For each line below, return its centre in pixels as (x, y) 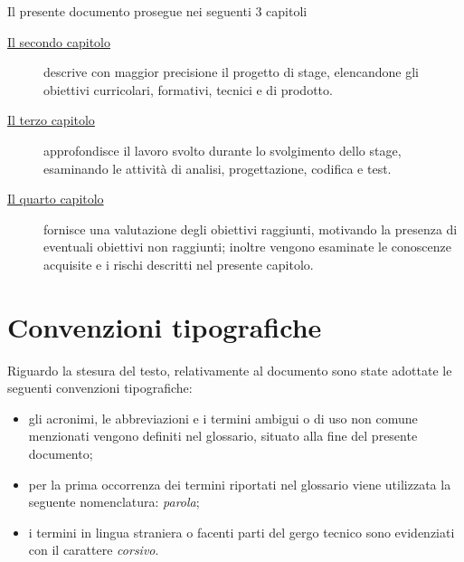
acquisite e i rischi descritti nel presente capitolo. (179, 264)
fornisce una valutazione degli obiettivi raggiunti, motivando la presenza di (251, 229)
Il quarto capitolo (56, 199)
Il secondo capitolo (59, 41)
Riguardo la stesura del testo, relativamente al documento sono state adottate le (230, 370)
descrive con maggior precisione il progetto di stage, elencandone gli (231, 72)
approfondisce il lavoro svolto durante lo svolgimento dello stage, (223, 150)
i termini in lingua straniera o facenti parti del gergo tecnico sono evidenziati (241, 532)
